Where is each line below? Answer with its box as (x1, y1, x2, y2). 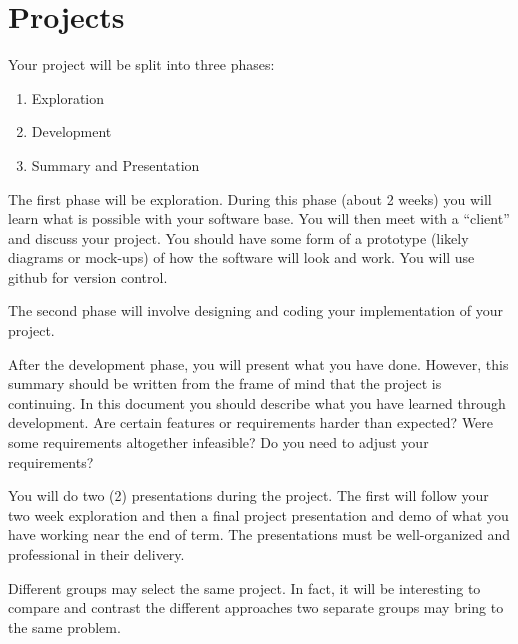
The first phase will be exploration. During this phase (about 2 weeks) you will (8, 188, 492, 209)
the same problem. (8, 616, 121, 637)
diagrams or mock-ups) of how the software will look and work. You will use (8, 247, 475, 268)
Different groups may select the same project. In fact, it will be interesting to (8, 577, 481, 598)
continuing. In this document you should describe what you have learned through (8, 392, 506, 413)
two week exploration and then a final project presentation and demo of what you (8, 504, 509, 525)
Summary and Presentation (31, 154, 200, 175)
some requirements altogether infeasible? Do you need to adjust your (8, 432, 429, 453)
